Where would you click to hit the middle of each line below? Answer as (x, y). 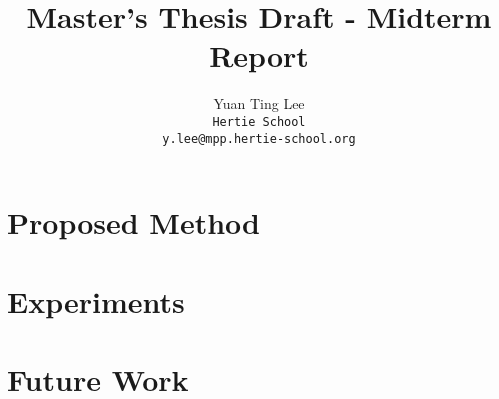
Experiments (96, 300)
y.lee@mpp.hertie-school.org (259, 138)
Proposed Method (133, 222)
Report (259, 55)
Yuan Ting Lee (259, 103)
